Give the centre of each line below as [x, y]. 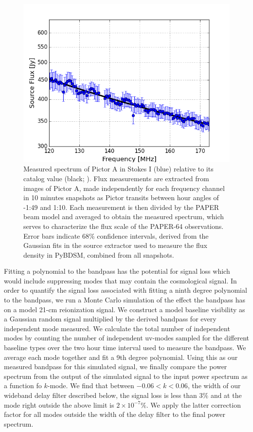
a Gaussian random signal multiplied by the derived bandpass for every [110, 319]
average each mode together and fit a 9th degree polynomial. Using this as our [121, 357]
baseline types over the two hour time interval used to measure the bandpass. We [125, 347]
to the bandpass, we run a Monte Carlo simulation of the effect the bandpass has [125, 300]
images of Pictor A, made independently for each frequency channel [124, 188]
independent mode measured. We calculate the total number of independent [117, 328]
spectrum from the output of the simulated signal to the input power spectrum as [126, 376]
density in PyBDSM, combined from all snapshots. [99, 254]
